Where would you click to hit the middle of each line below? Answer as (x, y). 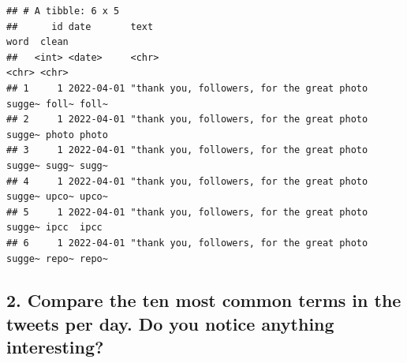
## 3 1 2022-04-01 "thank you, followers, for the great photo (187, 150)
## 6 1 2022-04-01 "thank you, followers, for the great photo (187, 243)
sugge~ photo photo (57, 135)
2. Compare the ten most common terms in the (204, 300)
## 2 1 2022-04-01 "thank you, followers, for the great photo (187, 120)
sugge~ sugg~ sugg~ (57, 165)
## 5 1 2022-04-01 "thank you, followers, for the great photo (187, 212)
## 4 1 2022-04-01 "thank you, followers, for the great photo (187, 181)
